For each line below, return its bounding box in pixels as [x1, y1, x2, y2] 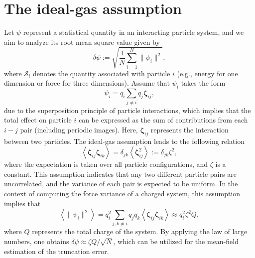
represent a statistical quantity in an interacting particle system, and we [23, 27, 244, 37]
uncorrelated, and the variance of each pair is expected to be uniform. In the [4, 178, 238, 189]
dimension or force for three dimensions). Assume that [4, 78, 170, 88]
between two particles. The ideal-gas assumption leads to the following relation [4, 135, 245, 146]
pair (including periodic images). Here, [20, 124, 138, 134]
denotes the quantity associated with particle [33, 68, 170, 78]
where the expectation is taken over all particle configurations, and [4, 159, 208, 169]
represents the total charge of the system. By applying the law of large [32, 226, 248, 237]
